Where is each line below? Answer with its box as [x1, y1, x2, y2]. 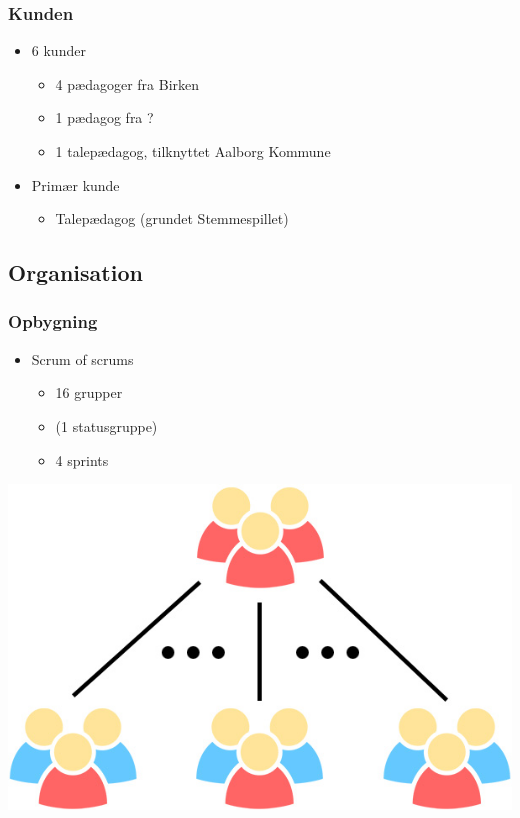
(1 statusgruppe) [55, 415, 158, 436]
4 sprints [55, 449, 109, 470]
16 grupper [55, 382, 123, 403]
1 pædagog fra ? [55, 107, 154, 128]
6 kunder [31, 40, 86, 61]
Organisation [8, 257, 143, 288]
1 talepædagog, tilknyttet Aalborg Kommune [55, 141, 331, 161]
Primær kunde [31, 174, 120, 195]
